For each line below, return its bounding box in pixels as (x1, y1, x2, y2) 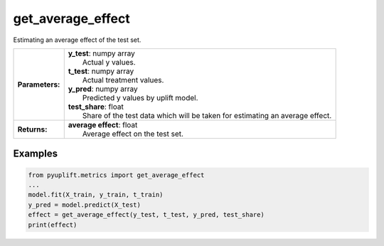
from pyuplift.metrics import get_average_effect (28, 171, 205, 179)
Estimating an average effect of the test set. (13, 36, 142, 44)
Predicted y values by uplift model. (82, 92, 198, 102)
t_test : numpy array (68, 66, 134, 76)
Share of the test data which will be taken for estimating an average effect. (82, 110, 332, 120)
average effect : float (68, 119, 138, 129)
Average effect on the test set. (82, 129, 184, 139)
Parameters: (17, 79, 60, 89)
